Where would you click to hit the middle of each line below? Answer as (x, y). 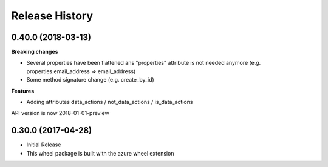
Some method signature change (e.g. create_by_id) (90, 80)
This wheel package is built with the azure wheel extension (100, 153)
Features (23, 91)
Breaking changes (35, 52)
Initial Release (44, 145)
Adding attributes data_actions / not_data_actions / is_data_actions (110, 102)
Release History (52, 16)
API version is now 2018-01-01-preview (60, 113)
